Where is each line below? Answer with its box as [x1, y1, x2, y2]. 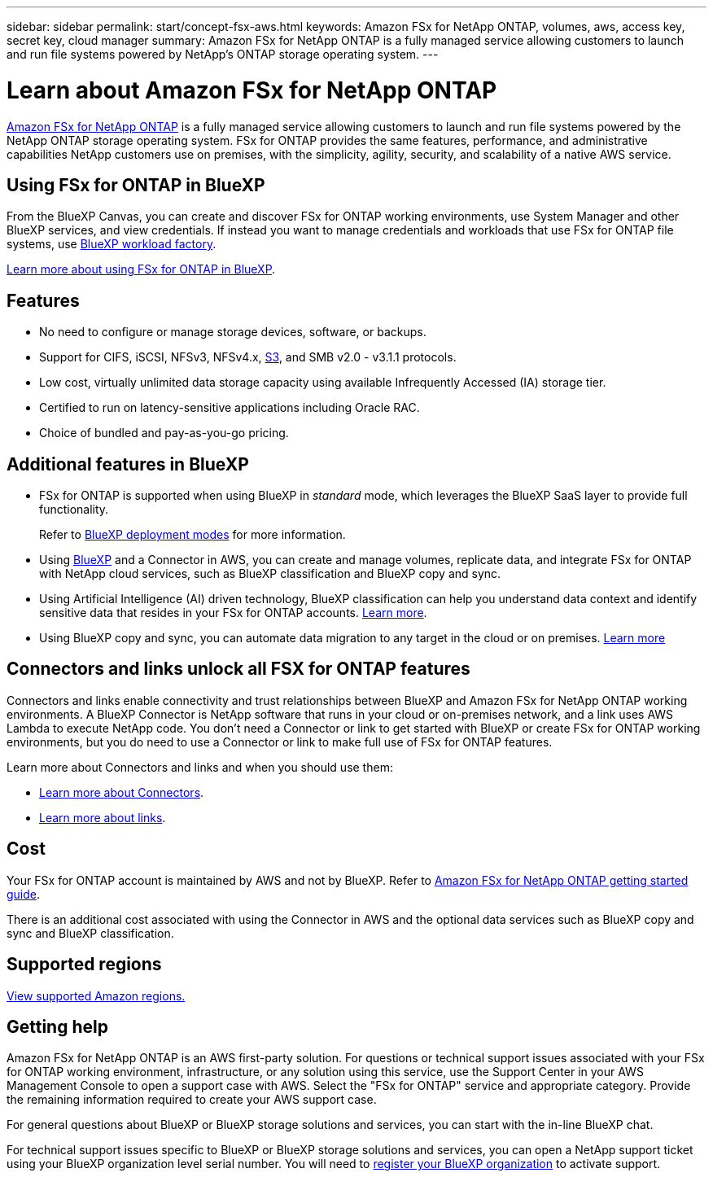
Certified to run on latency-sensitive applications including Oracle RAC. [39, 400, 420, 415]
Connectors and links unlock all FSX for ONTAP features [7, 659, 470, 680]
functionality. [39, 502, 109, 517]
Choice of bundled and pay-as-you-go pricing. [39, 426, 289, 440]
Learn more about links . [39, 810, 166, 825]
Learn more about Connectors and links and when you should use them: [7, 759, 393, 774]
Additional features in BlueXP [7, 453, 249, 475]
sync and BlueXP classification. [7, 925, 174, 940]
